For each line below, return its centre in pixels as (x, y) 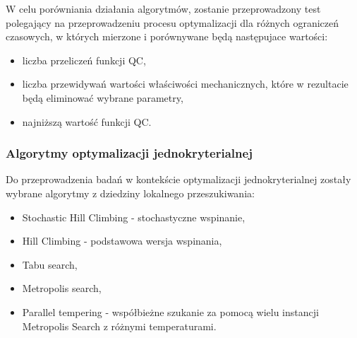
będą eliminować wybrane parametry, (103, 97)
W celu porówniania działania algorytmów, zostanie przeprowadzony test (163, 8)
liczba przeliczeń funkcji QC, (84, 60)
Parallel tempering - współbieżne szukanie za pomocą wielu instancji (170, 311)
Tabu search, (50, 264)
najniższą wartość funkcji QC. (87, 121)
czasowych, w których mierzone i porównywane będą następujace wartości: (167, 36)
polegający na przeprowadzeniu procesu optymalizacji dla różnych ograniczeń (173, 22)
